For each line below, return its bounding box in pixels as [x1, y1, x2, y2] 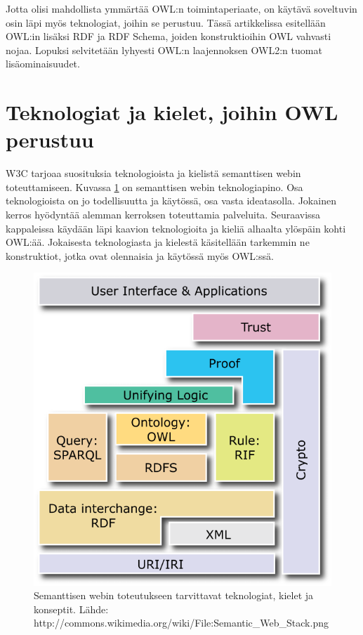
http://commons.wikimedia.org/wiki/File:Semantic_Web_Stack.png [34, 615, 329, 630]
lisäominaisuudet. [6, 56, 80, 71]
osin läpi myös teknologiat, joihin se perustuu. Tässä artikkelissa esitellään [6, 15, 326, 30]
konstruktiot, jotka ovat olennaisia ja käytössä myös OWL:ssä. [6, 248, 274, 263]
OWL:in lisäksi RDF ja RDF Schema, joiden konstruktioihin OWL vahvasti [6, 29, 331, 44]
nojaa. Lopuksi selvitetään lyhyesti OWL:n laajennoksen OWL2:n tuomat [6, 42, 322, 57]
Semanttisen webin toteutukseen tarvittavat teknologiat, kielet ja [34, 588, 314, 603]
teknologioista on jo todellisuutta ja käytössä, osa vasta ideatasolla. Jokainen [6, 193, 336, 208]
